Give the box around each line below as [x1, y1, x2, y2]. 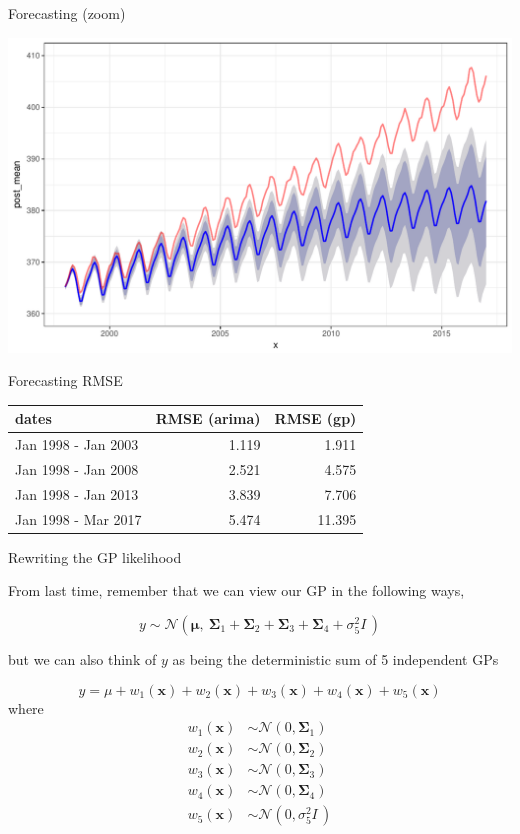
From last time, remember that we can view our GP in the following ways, [8, 580, 465, 601]
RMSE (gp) [274, 408, 357, 429]
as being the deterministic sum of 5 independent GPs [172, 648, 499, 669]
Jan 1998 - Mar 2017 [15, 508, 142, 529]
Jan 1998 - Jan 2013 [15, 483, 139, 504]
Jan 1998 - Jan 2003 [15, 434, 139, 455]
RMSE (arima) [155, 408, 261, 429]
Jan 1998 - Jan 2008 [15, 458, 139, 479]
